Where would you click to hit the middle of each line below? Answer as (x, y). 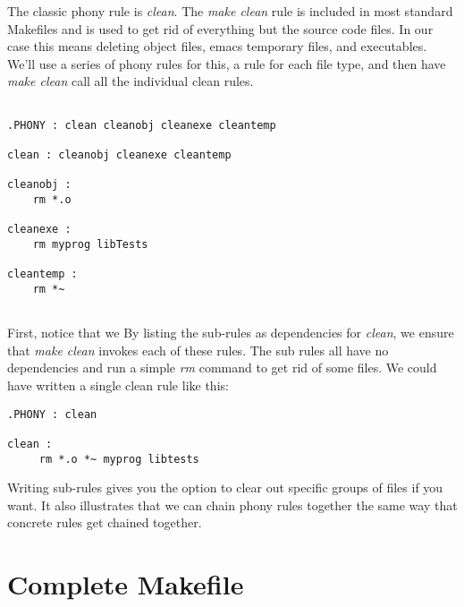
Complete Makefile (126, 584)
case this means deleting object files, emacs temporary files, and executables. (217, 46)
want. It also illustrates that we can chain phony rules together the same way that (232, 504)
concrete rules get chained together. (105, 522)
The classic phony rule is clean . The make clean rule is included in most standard (230, 11)
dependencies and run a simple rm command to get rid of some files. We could (222, 368)
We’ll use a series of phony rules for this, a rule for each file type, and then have (227, 63)
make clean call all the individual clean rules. (131, 81)
